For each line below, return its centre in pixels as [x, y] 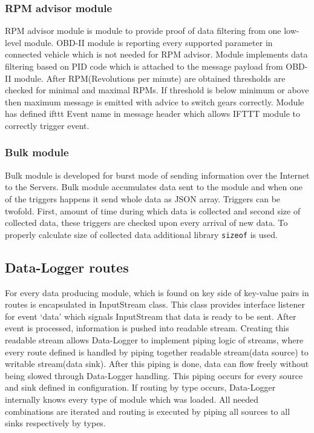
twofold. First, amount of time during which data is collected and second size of [153, 210]
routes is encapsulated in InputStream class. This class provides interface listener [155, 304]
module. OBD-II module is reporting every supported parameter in [148, 42]
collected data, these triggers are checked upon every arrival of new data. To [146, 223]
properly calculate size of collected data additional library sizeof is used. [141, 234]
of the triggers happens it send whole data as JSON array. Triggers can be [143, 198]
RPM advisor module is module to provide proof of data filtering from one [143, 31]
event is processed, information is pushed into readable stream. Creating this [147, 328]
